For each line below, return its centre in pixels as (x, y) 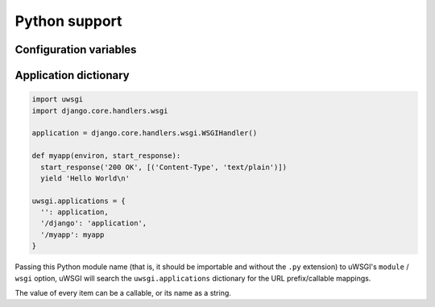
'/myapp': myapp (72, 234)
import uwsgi (58, 100)
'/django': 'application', (94, 223)
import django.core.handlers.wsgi (100, 110)
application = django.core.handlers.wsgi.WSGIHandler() (145, 133)
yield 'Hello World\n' (85, 178)
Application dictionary (72, 75)
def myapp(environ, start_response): (106, 156)
